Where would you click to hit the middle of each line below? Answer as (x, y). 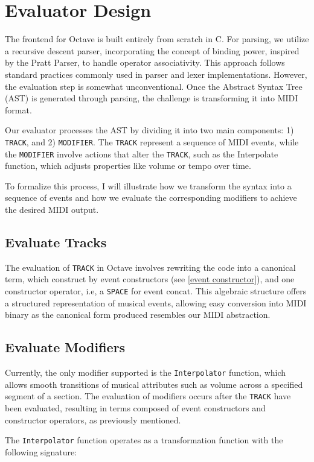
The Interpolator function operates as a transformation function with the (144, 440)
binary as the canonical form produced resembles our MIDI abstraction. (138, 315)
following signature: (41, 451)
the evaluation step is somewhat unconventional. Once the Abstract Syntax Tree (154, 86)
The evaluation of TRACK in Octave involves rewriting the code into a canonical (150, 267)
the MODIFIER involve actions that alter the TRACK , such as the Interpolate (142, 153)
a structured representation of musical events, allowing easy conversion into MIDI (156, 302)
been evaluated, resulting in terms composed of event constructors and (135, 407)
